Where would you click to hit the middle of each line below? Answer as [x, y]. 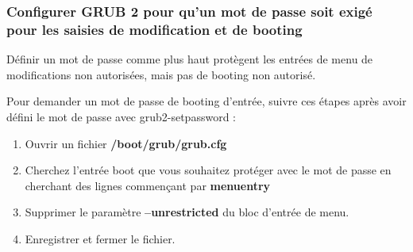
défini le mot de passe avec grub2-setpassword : [121, 116]
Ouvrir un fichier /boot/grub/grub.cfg [126, 143]
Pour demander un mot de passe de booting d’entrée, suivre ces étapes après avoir [206, 101]
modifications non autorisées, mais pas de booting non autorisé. [161, 74]
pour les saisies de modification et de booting [154, 29]
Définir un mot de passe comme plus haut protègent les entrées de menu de [190, 59]
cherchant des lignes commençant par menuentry [148, 185]
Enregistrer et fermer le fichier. [100, 238]
